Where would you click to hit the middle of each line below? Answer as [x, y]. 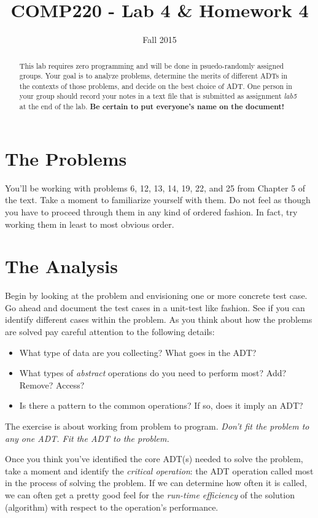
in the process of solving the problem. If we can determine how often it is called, [156, 483]
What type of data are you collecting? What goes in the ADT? [138, 352]
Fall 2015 [160, 40]
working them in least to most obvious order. [90, 224]
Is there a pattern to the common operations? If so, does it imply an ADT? [161, 405]
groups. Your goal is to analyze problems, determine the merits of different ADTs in [153, 76]
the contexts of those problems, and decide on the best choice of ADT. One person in [156, 86]
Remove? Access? [52, 385]
